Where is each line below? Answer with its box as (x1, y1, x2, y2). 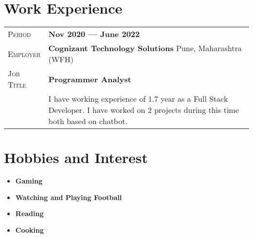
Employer (8, 48, 41, 59)
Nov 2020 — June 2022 (48, 28, 140, 40)
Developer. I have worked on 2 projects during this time (48, 104, 239, 116)
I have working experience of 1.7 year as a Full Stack (48, 93, 228, 105)
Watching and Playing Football (15, 192, 122, 202)
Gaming (15, 176, 43, 186)
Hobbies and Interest (4, 147, 148, 167)
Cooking (15, 225, 44, 235)
